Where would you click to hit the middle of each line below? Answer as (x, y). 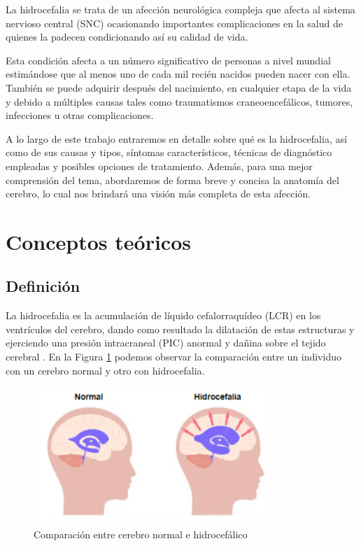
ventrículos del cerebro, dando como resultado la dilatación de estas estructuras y (180, 329)
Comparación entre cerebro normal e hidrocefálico (141, 534)
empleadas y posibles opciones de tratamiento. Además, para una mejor (159, 166)
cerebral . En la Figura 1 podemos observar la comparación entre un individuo (174, 357)
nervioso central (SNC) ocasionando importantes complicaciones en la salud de (174, 23)
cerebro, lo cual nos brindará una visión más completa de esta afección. (158, 194)
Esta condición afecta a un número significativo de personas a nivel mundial (168, 60)
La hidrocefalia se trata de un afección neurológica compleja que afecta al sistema (180, 9)
